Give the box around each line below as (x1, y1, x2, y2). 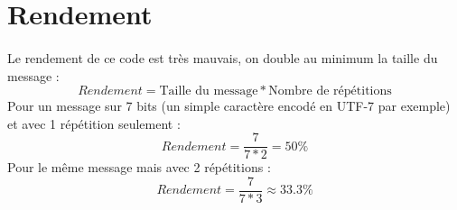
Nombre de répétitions (268, 85, 392, 98)
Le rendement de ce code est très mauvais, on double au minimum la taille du (7, 48, 438, 67)
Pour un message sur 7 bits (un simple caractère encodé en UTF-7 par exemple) (7, 96, 451, 115)
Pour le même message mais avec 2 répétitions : (7, 158, 271, 177)
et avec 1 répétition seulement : (7, 114, 181, 132)
